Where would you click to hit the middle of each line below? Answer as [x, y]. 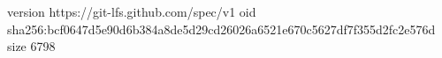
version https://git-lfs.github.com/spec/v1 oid [132, 11]
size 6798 [31, 46]
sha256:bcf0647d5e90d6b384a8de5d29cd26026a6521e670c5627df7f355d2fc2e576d [221, 29]
